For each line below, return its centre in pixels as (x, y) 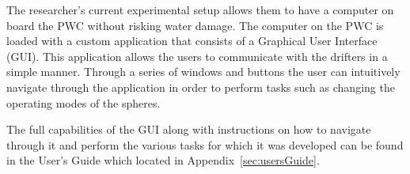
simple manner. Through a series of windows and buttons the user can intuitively (203, 72)
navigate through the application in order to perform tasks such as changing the (201, 87)
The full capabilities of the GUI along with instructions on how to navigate (189, 129)
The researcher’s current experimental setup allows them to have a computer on (200, 9)
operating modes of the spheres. (84, 102)
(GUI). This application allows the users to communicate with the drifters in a (197, 56)
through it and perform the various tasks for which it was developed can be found (205, 144)
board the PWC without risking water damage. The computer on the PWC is (195, 25)
